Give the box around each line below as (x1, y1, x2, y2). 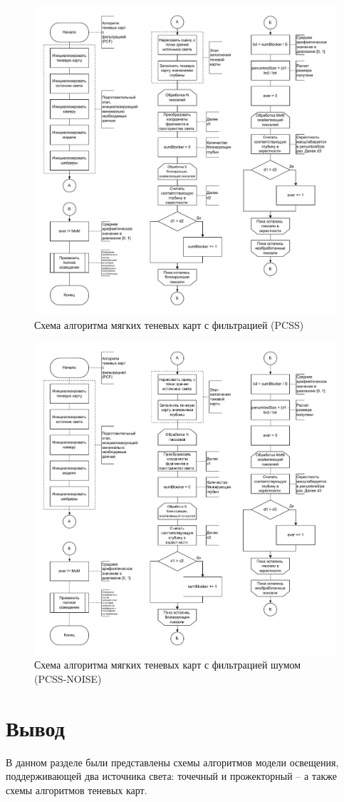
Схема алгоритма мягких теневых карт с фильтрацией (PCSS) (34, 317, 304, 332)
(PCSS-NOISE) (34, 671, 102, 686)
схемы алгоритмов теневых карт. (6, 782, 147, 797)
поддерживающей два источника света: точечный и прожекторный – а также (6, 768, 337, 783)
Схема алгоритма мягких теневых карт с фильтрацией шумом (34, 657, 301, 672)
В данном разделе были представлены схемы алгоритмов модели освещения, (6, 754, 339, 769)
